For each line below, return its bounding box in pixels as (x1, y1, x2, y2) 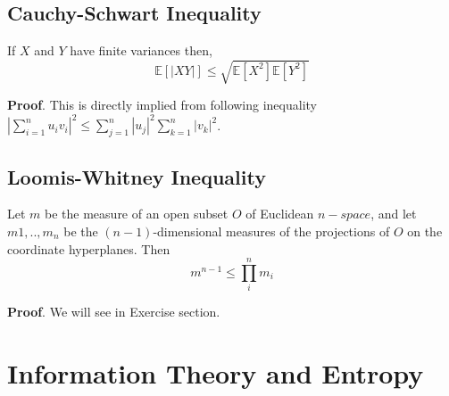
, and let (370, 204, 417, 223)
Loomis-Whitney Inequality (7, 162, 266, 190)
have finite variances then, (70, 41, 212, 60)
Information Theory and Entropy (7, 355, 424, 392)
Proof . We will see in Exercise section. (7, 302, 220, 321)
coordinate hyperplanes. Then (7, 239, 170, 258)
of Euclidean (245, 204, 314, 223)
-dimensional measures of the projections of (153, 222, 390, 241)
